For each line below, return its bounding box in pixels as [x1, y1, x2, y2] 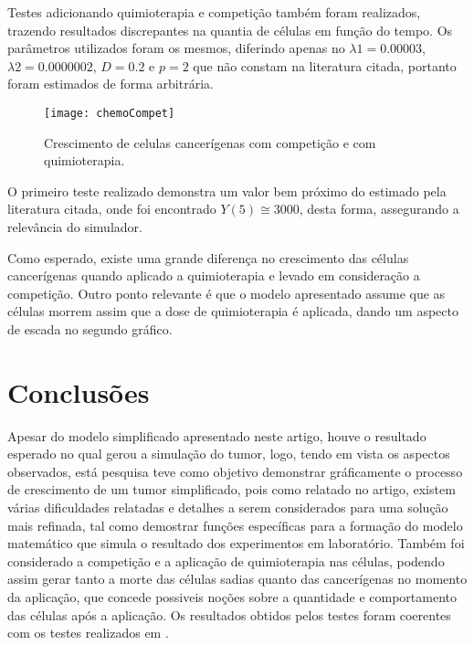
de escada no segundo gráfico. [7, 319, 173, 338]
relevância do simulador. [7, 217, 142, 236]
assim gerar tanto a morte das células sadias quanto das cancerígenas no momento [7, 569, 468, 588]
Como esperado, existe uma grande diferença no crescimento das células [7, 248, 409, 267]
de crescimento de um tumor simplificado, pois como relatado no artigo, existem [7, 480, 456, 499]
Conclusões [7, 373, 150, 410]
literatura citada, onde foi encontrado [7, 199, 216, 218]
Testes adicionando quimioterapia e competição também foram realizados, [7, 3, 421, 21]
